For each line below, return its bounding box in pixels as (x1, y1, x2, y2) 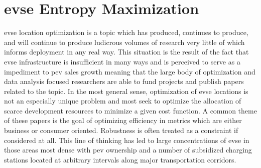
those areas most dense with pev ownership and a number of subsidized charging (4, 144, 252, 155)
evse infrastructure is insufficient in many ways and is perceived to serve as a (4, 56, 240, 66)
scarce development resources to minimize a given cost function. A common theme (4, 105, 257, 115)
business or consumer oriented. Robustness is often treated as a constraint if (4, 125, 238, 135)
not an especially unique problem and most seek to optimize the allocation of (4, 95, 241, 106)
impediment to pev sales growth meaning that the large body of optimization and (4, 66, 255, 76)
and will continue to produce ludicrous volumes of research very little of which (4, 36, 245, 47)
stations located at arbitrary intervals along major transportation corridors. (4, 154, 236, 164)
